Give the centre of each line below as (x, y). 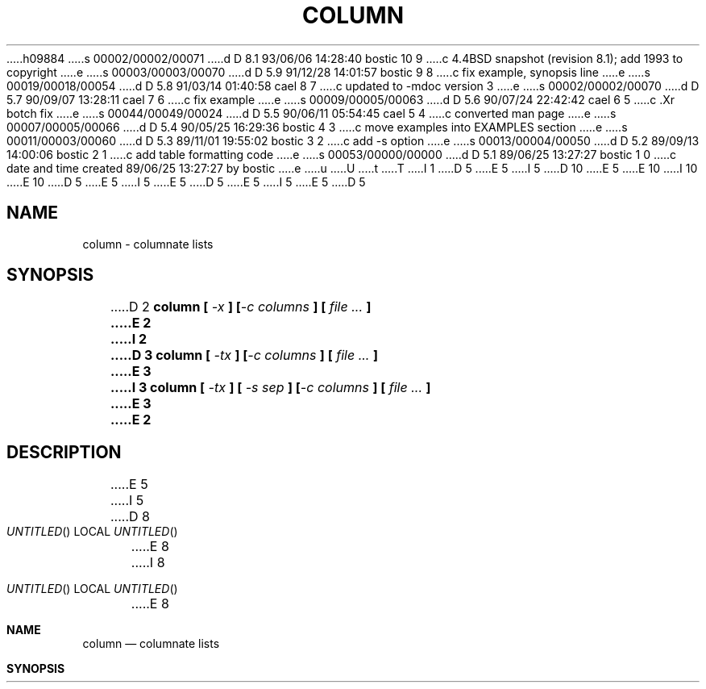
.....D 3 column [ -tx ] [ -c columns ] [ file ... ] (244, 355)
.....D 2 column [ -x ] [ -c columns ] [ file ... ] (241, 307)
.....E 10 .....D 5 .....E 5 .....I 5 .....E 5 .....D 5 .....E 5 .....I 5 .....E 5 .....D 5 (186, 182)
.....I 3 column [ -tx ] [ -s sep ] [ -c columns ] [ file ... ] (270, 388)
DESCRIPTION (64, 452)
